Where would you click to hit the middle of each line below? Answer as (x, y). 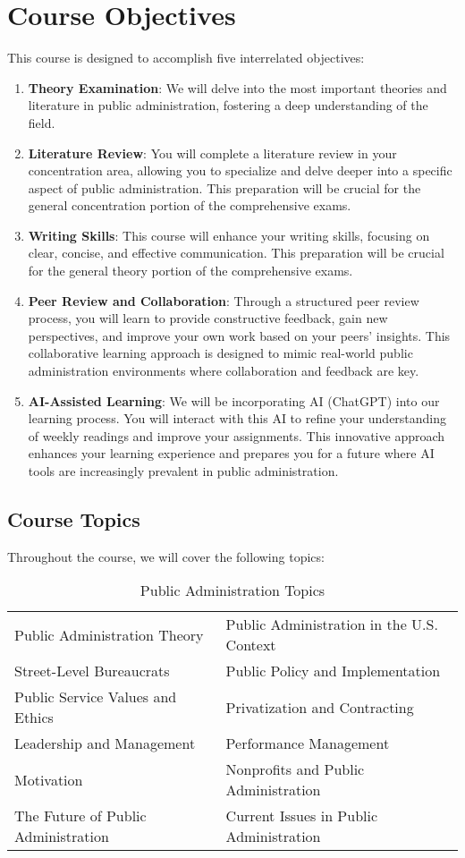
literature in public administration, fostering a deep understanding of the (228, 105)
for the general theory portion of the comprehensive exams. (190, 271)
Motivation (49, 779)
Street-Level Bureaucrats (92, 671)
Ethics (34, 718)
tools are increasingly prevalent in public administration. (183, 471)
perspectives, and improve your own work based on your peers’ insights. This (239, 335)
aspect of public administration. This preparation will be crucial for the (224, 187)
